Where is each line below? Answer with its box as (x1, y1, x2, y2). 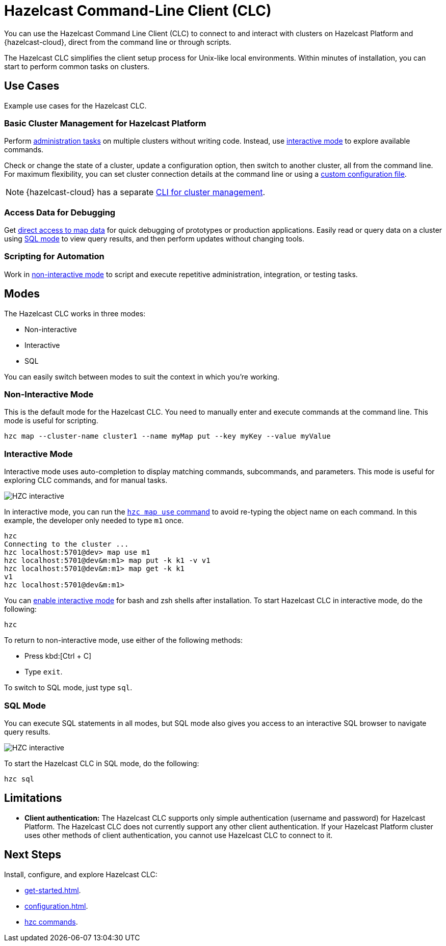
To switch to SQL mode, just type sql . (4, 683, 133, 692)
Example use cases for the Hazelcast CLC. (4, 101, 147, 110)
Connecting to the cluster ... (4, 540, 129, 549)
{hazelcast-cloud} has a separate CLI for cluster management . (26, 187, 265, 198)
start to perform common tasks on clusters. (4, 62, 150, 71)
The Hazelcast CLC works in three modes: (4, 309, 146, 318)
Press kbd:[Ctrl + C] (24, 652, 91, 661)
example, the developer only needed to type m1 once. (4, 516, 184, 525)
